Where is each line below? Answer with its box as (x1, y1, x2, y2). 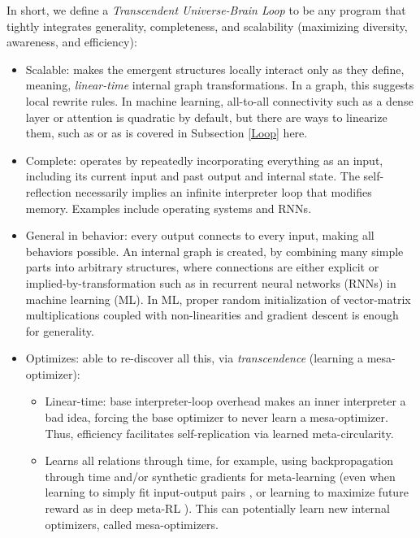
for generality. (25, 322, 94, 339)
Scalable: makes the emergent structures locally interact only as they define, (25, 60, 405, 77)
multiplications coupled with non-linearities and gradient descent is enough (25, 306, 399, 323)
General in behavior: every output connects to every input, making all (25, 227, 375, 244)
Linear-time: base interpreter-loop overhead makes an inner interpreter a (45, 393, 406, 410)
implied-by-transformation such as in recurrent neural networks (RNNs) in (25, 274, 396, 291)
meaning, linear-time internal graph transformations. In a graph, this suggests (25, 76, 414, 93)
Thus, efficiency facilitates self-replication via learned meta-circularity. (45, 424, 394, 441)
